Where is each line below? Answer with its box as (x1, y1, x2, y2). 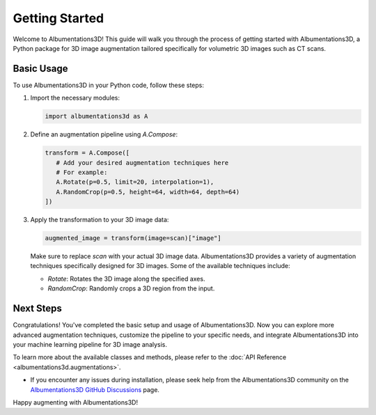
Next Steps (13, 303, 62, 315)
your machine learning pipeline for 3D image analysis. (13, 340, 167, 348)
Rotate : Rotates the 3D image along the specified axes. (47, 274, 205, 283)
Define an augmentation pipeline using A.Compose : (30, 130, 178, 139)
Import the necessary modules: (30, 94, 120, 102)
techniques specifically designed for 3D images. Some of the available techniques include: (30, 262, 290, 270)
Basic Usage (13, 63, 68, 75)
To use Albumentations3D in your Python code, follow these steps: (13, 81, 205, 89)
